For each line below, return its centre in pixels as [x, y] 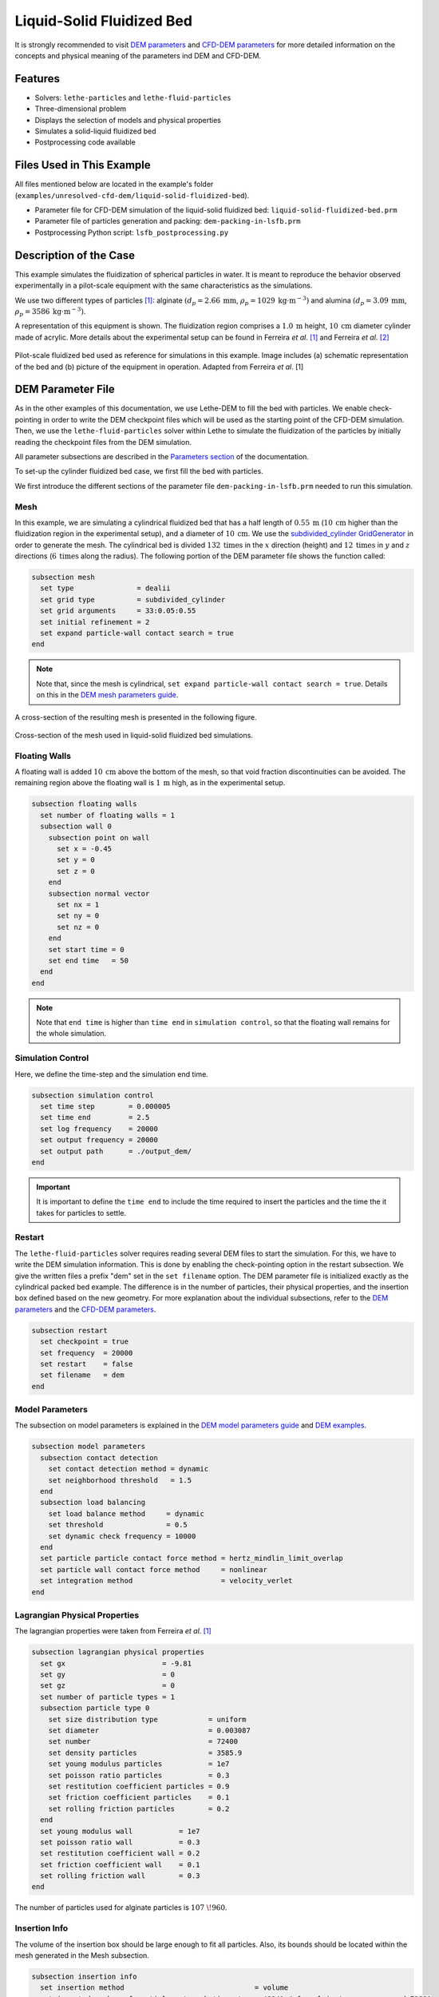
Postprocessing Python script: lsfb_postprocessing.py [132, 232]
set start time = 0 [87, 949]
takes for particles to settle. [81, 1213]
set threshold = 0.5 [118, 1525]
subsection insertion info [84, 1976]
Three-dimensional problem [81, 109]
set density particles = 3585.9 [145, 1753]
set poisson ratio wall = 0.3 [120, 1842]
